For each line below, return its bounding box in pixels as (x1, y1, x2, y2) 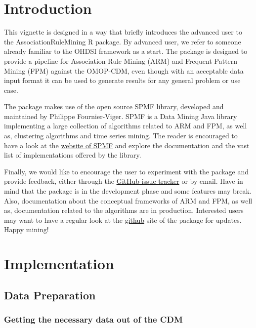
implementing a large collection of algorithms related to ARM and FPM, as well (4, 121, 247, 131)
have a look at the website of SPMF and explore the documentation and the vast (4, 140, 250, 150)
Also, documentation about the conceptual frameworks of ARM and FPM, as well (4, 195, 253, 205)
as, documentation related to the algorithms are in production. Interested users (4, 205, 244, 215)
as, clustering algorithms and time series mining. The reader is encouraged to (4, 130, 238, 141)
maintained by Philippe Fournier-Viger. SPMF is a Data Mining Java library (4, 111, 237, 121)
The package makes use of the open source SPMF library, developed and (4, 101, 224, 112)
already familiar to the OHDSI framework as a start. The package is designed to (4, 46, 248, 56)
